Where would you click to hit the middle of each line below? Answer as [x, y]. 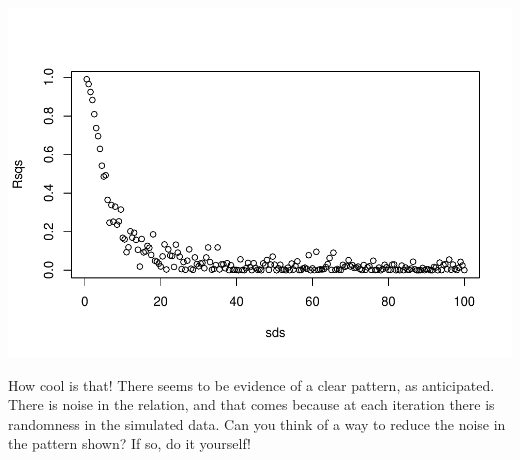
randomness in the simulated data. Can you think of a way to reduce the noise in [257, 423]
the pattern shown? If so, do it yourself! [129, 443]
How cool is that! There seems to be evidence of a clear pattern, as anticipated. [251, 384]
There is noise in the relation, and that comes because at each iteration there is [251, 404]
